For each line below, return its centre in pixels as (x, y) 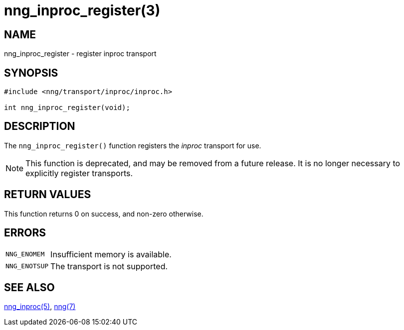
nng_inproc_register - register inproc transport (80, 54)
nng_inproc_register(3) (82, 10)
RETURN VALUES (48, 195)
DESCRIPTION (40, 126)
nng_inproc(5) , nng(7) (40, 307)
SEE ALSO (29, 287)
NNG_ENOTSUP (27, 266)
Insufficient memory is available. (111, 254)
